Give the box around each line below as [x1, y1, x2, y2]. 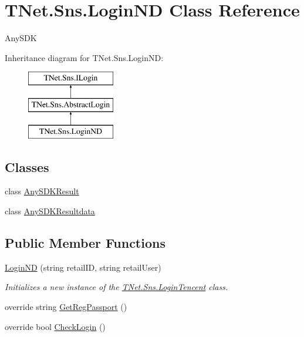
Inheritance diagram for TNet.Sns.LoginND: [5, 51, 164, 63]
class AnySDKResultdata [5, 205, 95, 217]
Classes [5, 157, 49, 176]
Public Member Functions [5, 234, 165, 252]
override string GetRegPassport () [5, 301, 127, 313]
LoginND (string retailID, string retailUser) [5, 261, 161, 273]
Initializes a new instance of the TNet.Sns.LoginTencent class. [5, 281, 228, 293]
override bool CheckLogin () [5, 320, 106, 332]
